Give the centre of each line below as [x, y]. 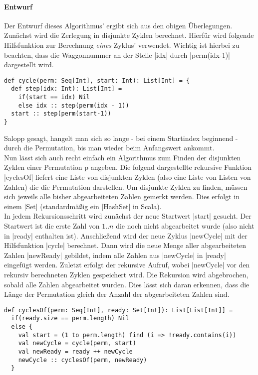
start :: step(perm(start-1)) [61, 114]
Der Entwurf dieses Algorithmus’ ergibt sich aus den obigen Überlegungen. [118, 25]
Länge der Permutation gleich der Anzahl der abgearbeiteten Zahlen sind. [117, 294]
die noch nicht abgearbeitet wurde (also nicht [185, 226]
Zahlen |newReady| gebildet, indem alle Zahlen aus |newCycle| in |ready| [115, 255]
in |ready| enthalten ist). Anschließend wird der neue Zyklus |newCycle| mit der [126, 235]
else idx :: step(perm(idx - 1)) [74, 105]
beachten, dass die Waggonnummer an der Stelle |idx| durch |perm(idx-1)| [117, 55]
